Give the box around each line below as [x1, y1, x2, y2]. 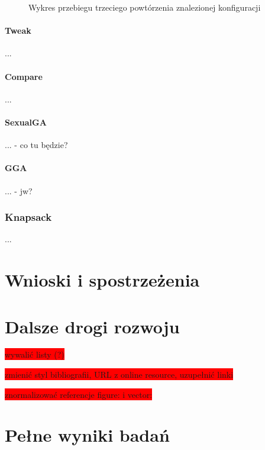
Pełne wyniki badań [5, 423, 170, 447]
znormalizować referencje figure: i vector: [5, 388, 153, 400]
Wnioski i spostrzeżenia [5, 268, 200, 292]
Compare [5, 70, 43, 82]
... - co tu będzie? [5, 139, 68, 151]
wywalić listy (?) [5, 348, 64, 361]
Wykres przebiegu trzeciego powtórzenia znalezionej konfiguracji [28, 1, 261, 13]
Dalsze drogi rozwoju [5, 314, 180, 338]
